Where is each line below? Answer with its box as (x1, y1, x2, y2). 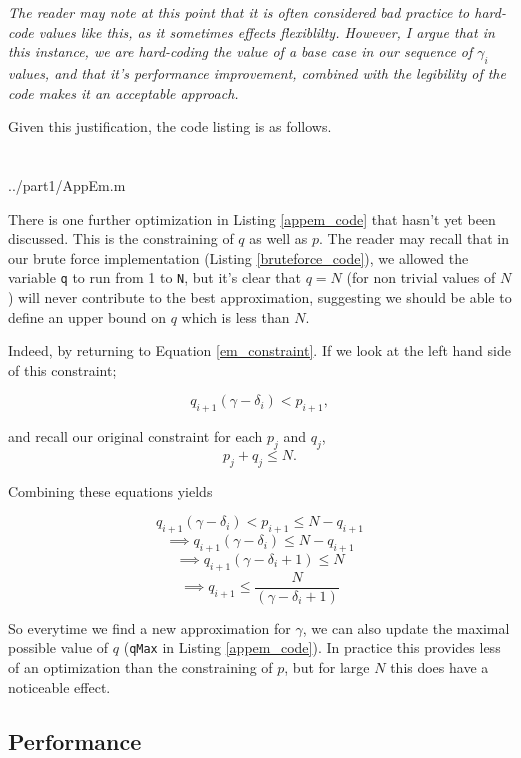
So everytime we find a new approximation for (8, 617, 291, 638)
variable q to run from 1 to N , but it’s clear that (8, 267, 302, 288)
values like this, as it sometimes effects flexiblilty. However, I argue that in (38, 21, 495, 42)
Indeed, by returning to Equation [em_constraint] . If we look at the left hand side (8, 340, 511, 361)
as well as (249, 228, 308, 249)
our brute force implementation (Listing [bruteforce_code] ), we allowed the (8, 247, 469, 268)
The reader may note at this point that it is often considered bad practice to (8, 2, 470, 22)
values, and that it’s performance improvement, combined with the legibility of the (8, 62, 506, 83)
